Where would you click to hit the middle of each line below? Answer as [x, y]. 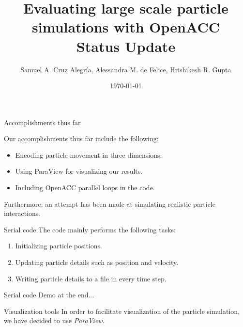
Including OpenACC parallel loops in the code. [85, 188]
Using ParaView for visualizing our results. [79, 171]
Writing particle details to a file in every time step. [91, 278]
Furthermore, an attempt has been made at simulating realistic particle [110, 204]
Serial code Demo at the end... [49, 295]
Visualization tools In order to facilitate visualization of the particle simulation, [122, 311]
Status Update [126, 46]
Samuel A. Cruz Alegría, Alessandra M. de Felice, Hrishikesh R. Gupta [126, 69]
